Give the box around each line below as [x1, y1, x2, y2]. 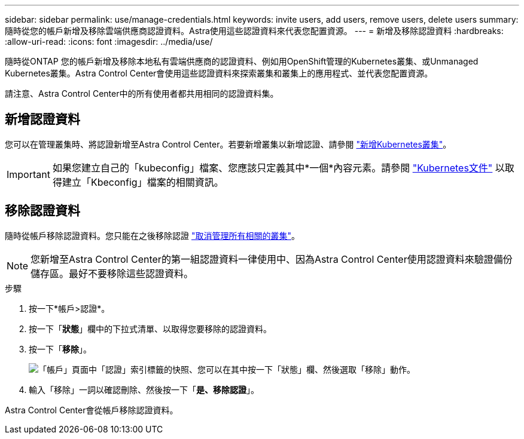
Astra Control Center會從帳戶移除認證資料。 [5, 404, 178, 415]
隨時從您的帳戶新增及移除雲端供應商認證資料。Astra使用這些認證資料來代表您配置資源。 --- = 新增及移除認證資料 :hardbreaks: [5, 26, 504, 36]
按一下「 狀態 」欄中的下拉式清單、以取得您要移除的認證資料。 [29, 323, 272, 334]
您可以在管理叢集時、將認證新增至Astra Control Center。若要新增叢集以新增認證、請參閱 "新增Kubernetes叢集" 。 [5, 139, 452, 149]
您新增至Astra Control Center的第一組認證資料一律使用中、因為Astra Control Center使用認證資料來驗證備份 [31, 253, 513, 265]
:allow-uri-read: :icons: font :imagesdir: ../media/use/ [5, 36, 213, 47]
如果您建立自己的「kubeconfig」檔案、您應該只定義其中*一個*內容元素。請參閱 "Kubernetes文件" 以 [52, 161, 505, 174]
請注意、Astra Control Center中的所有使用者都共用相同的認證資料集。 [5, 88, 279, 99]
